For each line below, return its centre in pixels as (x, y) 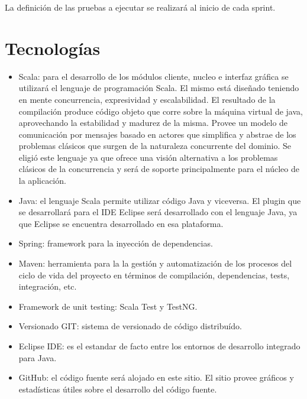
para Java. (38, 357)
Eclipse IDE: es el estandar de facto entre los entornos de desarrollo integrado (159, 346)
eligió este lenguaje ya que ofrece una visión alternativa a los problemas (148, 157)
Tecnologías (53, 48)
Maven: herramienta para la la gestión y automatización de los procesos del (155, 263)
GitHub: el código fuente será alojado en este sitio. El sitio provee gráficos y (156, 377)
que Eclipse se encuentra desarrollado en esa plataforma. (121, 223)
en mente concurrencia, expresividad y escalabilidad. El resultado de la (147, 99)
